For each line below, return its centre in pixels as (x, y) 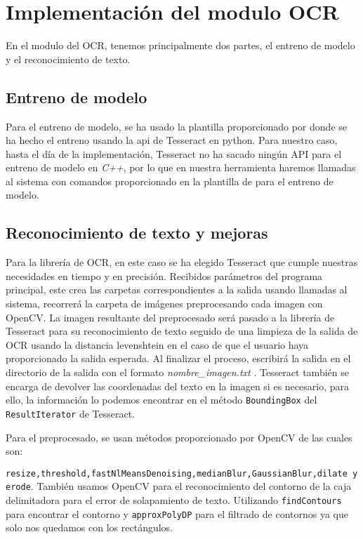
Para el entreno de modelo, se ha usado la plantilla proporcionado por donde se (176, 126)
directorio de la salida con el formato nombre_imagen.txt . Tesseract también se (177, 372)
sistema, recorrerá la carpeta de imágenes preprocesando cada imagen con (164, 304)
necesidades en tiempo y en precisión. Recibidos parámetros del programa (164, 275)
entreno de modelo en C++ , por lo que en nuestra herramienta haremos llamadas (181, 167)
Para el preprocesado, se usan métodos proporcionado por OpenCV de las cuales (179, 437)
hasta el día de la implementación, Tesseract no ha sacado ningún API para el (174, 153)
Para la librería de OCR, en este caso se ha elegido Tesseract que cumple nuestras (182, 262)
